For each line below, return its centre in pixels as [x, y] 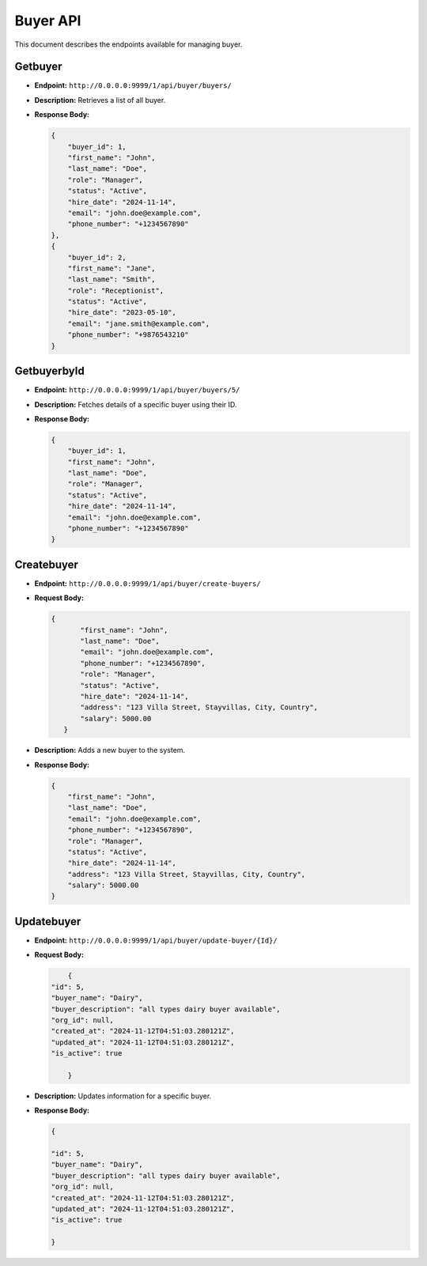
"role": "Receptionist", [116, 290]
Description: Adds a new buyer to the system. [110, 750]
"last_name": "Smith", [111, 280]
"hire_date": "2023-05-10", [122, 313]
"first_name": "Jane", [111, 268]
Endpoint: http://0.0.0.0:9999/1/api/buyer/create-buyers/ [147, 583]
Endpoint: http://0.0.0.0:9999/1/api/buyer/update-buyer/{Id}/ [156, 940]
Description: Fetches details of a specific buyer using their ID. [136, 404]
